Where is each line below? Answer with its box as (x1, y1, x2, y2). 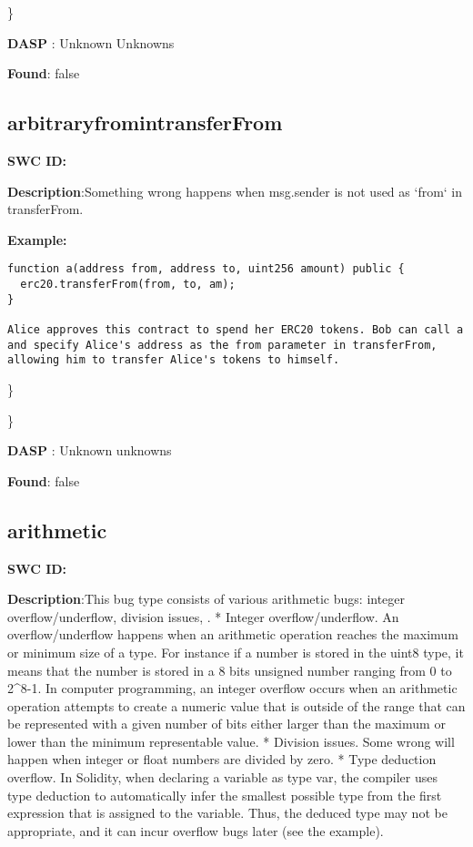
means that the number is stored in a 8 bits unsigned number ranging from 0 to (7, 660, 452, 679)
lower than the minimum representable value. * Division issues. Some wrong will (7, 731, 455, 750)
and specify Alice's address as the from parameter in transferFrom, (7, 338, 438, 352)
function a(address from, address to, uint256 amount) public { (7, 262, 405, 276)
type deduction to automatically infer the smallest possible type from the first (7, 785, 442, 804)
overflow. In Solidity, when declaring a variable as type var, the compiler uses (7, 768, 438, 787)
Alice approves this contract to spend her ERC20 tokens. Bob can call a (7, 322, 464, 336)
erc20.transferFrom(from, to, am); (20, 278, 236, 291)
